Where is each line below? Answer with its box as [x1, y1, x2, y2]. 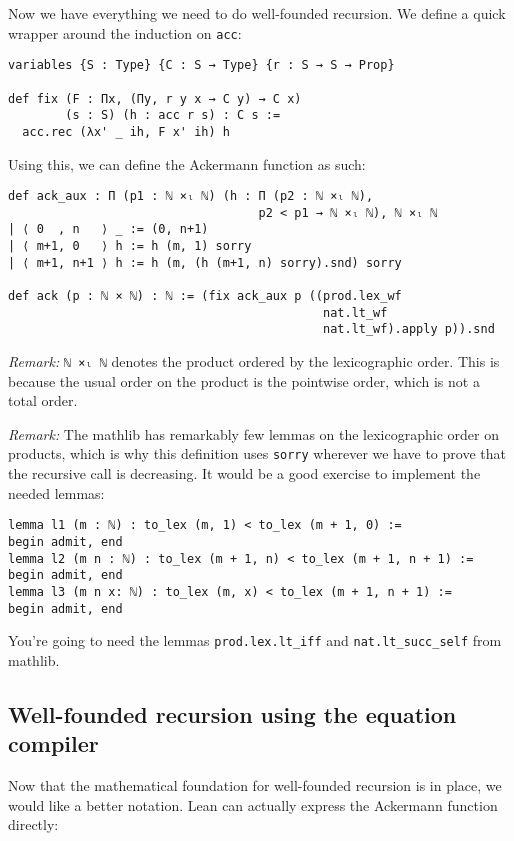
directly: [8, 814, 59, 835]
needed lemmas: [8, 482, 105, 503]
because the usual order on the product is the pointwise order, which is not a [8, 370, 480, 391]
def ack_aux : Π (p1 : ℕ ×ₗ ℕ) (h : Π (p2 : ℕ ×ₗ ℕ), [8, 189, 374, 204]
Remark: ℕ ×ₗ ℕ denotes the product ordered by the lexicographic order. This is [8, 351, 500, 372]
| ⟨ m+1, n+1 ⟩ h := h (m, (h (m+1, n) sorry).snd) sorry [8, 255, 402, 270]
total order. [8, 390, 78, 411]
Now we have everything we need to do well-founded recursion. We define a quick [8, 3, 506, 23]
